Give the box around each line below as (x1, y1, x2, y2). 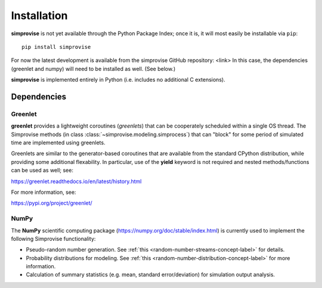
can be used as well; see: (11, 167, 74, 174)
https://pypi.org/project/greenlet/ (11, 200, 92, 207)
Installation (11, 9, 68, 22)
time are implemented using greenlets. (11, 139, 106, 146)
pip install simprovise (21, 44, 91, 50)
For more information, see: (11, 188, 76, 196)
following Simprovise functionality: (11, 235, 96, 242)
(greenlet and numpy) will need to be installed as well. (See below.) (11, 65, 176, 72)
